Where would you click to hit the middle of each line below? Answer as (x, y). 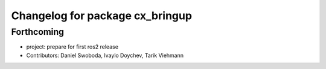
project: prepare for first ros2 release (72, 47)
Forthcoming (38, 32)
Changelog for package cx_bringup (102, 16)
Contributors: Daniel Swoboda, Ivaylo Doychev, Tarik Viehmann (105, 55)
